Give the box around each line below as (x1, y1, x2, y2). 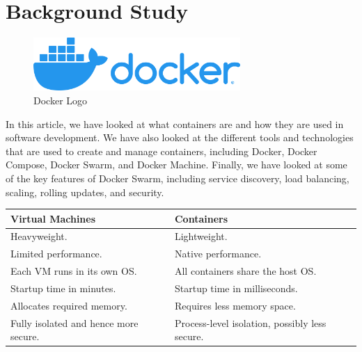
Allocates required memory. (10, 298, 127, 312)
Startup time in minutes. (10, 280, 116, 295)
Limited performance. (10, 246, 102, 261)
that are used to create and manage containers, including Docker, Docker (6, 143, 317, 158)
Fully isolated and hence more (10, 315, 139, 330)
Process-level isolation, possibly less (174, 315, 326, 330)
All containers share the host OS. (174, 264, 317, 278)
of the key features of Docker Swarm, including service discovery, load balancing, (6, 170, 349, 185)
